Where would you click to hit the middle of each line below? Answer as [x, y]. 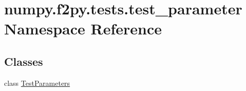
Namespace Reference [83, 29]
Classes [24, 61]
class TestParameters [37, 83]
